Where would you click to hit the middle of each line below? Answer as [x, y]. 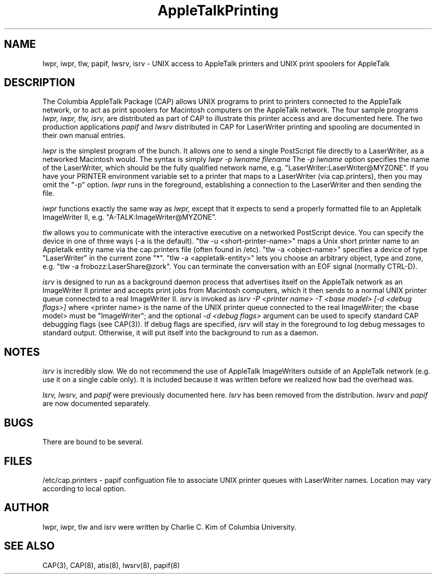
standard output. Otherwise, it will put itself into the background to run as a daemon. [180, 333]
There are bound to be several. [93, 442]
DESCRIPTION [40, 83]
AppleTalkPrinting [218, 10]
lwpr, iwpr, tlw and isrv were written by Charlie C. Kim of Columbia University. [169, 527]
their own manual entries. [84, 136]
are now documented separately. [96, 404]
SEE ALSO [29, 546]
